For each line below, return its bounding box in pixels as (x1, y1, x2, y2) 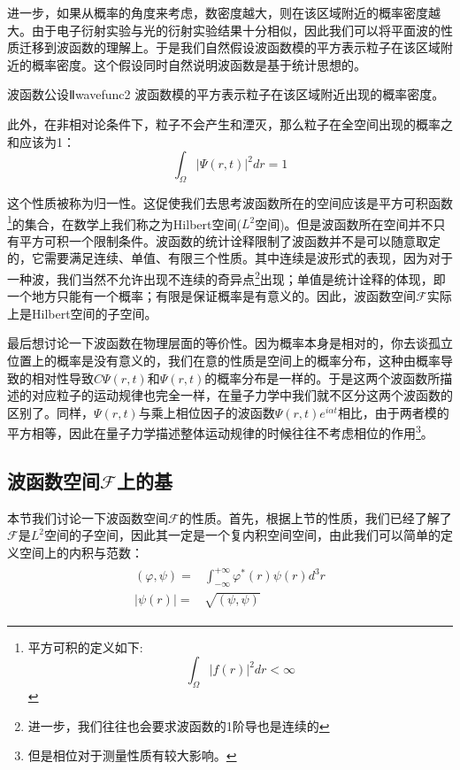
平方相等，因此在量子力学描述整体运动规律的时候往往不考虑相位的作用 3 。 (7, 421, 433, 443)
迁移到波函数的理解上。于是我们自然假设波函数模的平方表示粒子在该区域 (19, 38, 441, 57)
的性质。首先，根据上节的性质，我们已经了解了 (179, 508, 452, 527)
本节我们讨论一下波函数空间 (7, 508, 168, 527)
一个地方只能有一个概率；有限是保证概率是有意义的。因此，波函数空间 (7, 287, 416, 305)
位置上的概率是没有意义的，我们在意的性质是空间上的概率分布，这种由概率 (7, 351, 441, 370)
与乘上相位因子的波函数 (138, 403, 275, 421)
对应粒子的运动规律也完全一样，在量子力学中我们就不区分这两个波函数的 (31, 386, 453, 404)
